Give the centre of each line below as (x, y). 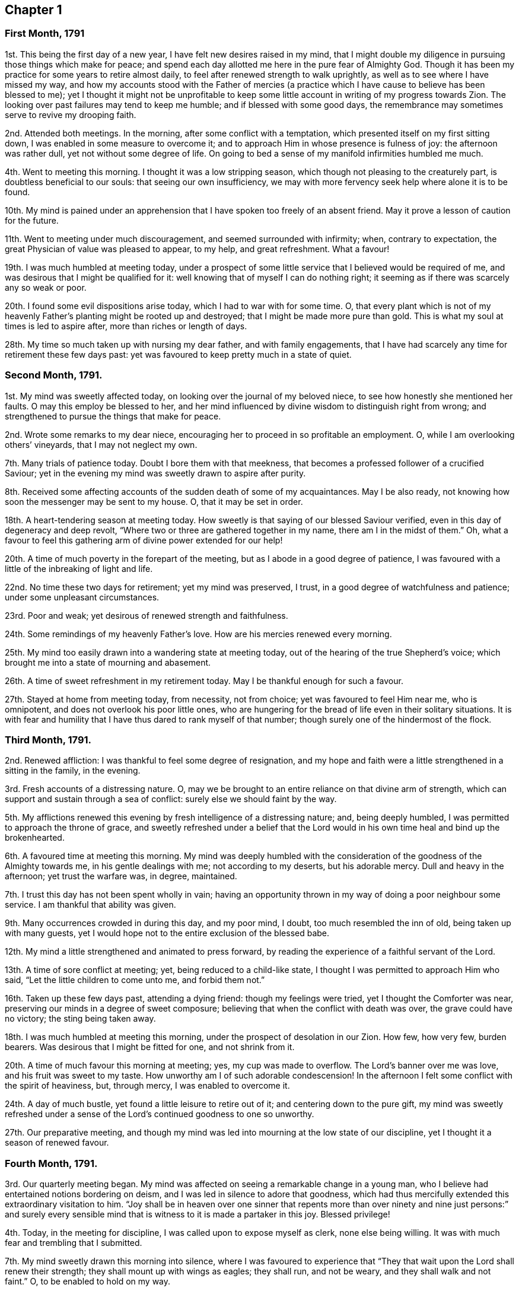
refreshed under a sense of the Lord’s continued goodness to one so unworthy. (160, 1114)
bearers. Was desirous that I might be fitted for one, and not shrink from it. (150, 1047)
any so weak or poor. (46, 287)
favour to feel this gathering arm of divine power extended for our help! (144, 540)
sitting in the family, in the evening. (73, 771)
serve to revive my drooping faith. (71, 115)
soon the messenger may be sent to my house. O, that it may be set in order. (154, 501)
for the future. (32, 220)
